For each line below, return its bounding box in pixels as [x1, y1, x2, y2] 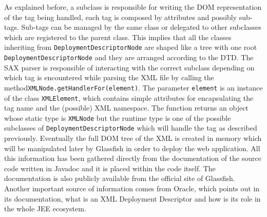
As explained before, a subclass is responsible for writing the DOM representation [4, 2, 262, 12]
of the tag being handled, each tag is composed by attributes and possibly [4, 11, 237, 22]
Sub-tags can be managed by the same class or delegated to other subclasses [21, 22, 261, 32]
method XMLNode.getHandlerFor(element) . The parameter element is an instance [4, 82, 263, 93]
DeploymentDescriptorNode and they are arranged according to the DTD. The [4, 52, 254, 63]
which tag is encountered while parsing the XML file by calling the [4, 72, 214, 83]
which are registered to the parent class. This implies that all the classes [4, 31, 232, 42]
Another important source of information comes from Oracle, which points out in [4, 183, 260, 194]
